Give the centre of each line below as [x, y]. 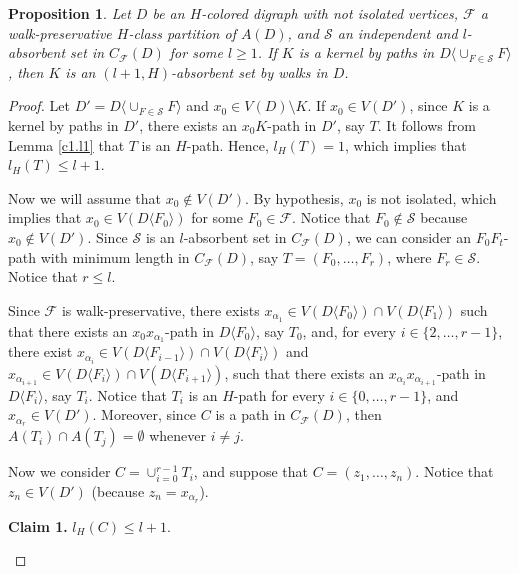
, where [409, 256]
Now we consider [59, 471]
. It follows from [426, 124]
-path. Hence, [227, 144]
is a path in [250, 414]
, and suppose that [250, 471]
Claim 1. [38, 525]
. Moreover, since [144, 414]
